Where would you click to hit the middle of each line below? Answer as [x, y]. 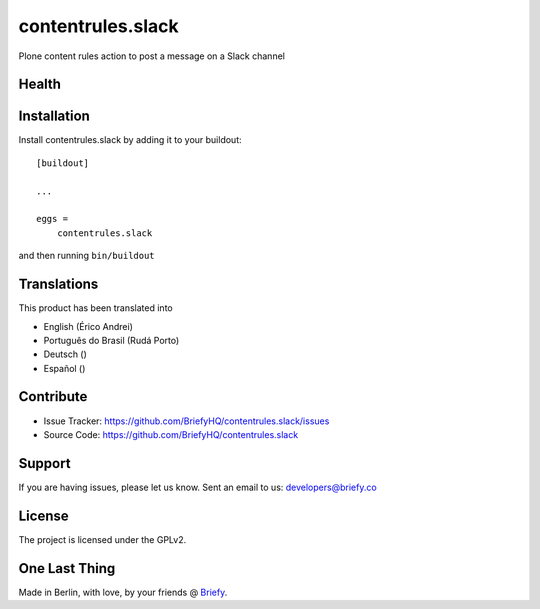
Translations [58, 284]
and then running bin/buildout [86, 256]
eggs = [52, 219]
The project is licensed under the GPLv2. [102, 539]
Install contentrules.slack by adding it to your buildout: [130, 140]
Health [40, 84]
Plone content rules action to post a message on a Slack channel [151, 56]
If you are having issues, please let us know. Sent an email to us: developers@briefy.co [197, 487]
